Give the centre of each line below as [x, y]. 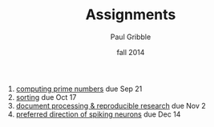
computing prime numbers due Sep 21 [79, 89]
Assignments [131, 15]
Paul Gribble [131, 37]
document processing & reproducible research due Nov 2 [111, 105]
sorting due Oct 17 [46, 97]
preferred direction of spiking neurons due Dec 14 [98, 114]
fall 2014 [131, 52]
